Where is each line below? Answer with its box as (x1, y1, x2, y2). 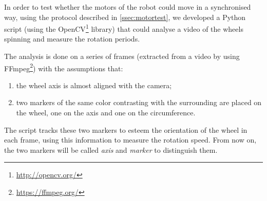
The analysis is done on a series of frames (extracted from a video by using (4, 51, 240, 62)
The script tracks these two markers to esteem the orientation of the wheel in (4, 124, 247, 135)
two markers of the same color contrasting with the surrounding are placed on (16, 97, 262, 108)
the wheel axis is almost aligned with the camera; (16, 79, 172, 90)
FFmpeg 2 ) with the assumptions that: (4, 61, 123, 73)
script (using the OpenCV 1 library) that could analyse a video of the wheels (4, 22, 243, 34)
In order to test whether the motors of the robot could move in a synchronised (4, 2, 251, 12)
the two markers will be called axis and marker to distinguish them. (4, 144, 218, 155)
